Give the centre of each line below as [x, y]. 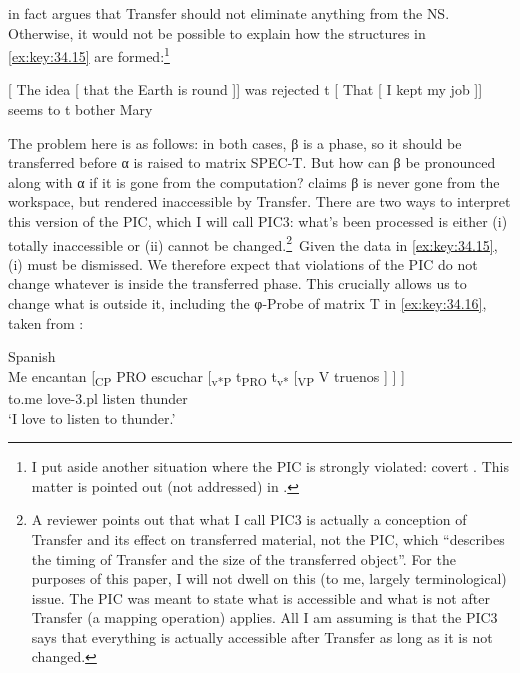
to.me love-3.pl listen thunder [98, 397]
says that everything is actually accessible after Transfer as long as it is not [262, 636]
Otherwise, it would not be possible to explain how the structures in [217, 32]
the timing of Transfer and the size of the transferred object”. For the [243, 558]
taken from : [46, 322]
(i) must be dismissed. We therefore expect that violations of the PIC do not [243, 263]
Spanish [32, 356]
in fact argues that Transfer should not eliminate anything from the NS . [229, 13]
